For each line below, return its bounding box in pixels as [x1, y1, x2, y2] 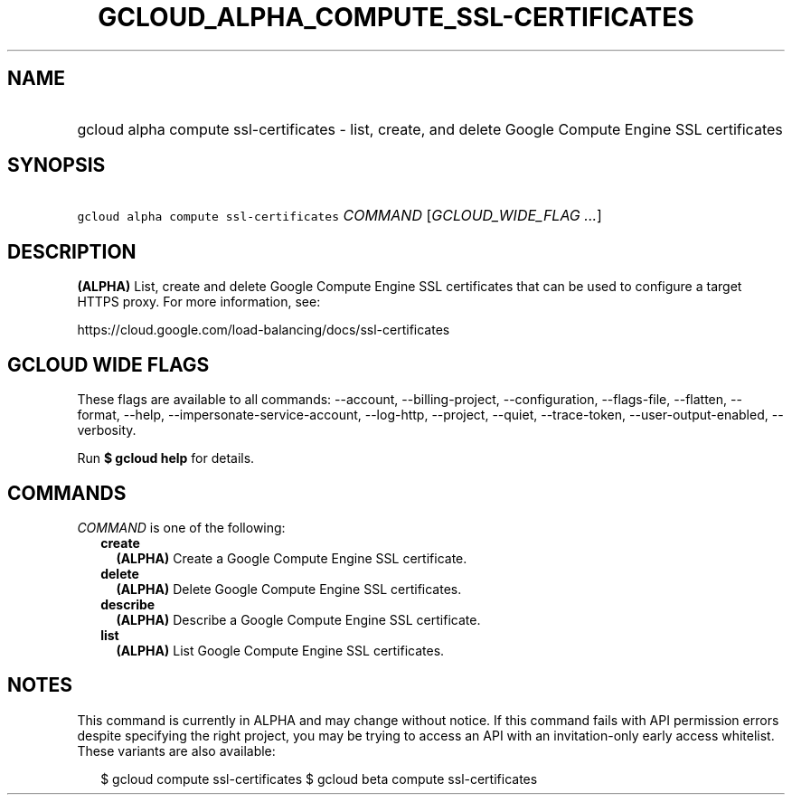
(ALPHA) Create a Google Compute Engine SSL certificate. [116, 550, 467, 566]
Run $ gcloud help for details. [77, 450, 255, 467]
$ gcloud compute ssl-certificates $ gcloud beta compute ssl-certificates [100, 770, 538, 787]
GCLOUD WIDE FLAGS [7, 353, 210, 376]
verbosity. [77, 422, 137, 439]
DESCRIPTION [7, 240, 137, 263]
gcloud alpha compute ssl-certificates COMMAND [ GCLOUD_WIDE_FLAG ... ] [77, 206, 602, 225]
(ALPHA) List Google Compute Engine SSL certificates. [116, 642, 445, 658]
